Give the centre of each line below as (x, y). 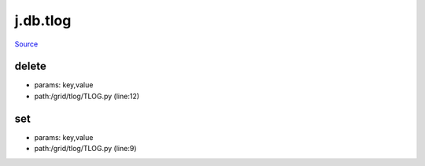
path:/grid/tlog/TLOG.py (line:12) (87, 96)
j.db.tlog (43, 20)
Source (26, 44)
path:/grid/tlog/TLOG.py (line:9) (85, 149)
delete (30, 66)
